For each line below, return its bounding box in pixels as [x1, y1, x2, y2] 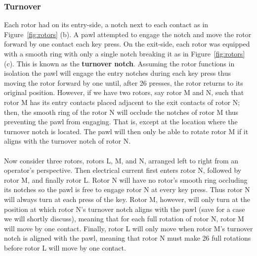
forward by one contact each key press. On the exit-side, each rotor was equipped [4, 39, 250, 49]
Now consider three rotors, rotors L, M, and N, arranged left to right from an [4, 155, 239, 165]
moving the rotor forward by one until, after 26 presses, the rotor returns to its [4, 77, 243, 88]
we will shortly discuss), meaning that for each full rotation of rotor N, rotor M [4, 213, 244, 224]
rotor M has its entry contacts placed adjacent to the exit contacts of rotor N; [4, 97, 240, 107]
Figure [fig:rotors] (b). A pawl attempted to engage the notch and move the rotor [4, 29, 252, 39]
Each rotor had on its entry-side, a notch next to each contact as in [4, 19, 209, 30]
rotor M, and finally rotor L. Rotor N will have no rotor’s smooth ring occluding [4, 174, 248, 185]
